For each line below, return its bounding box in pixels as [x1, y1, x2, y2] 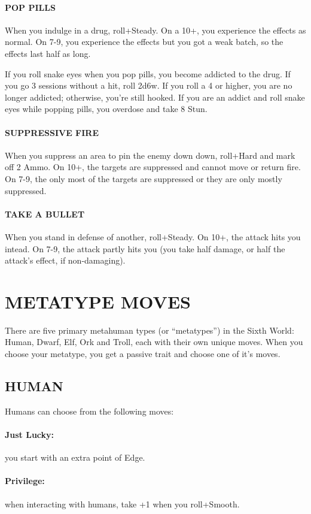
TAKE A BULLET [5, 207, 85, 220]
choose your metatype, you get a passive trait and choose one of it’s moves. [5, 347, 280, 360]
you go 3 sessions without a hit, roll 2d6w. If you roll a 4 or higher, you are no [5, 79, 292, 92]
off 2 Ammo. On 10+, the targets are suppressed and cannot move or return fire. [5, 161, 301, 173]
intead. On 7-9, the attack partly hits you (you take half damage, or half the [5, 242, 285, 255]
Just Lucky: [5, 428, 54, 440]
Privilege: [5, 474, 45, 487]
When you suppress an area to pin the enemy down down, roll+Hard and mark [5, 149, 295, 161]
